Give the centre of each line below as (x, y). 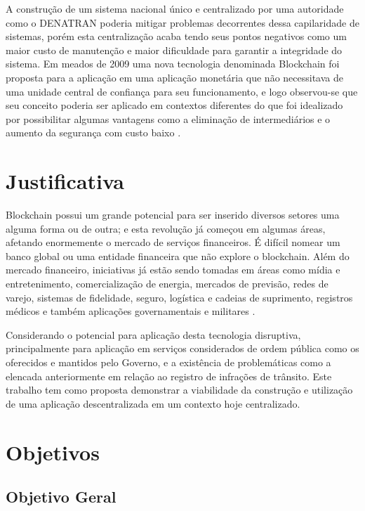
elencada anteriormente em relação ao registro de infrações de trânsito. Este (169, 376)
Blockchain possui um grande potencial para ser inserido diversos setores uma (173, 215)
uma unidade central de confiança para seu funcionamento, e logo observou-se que (182, 91)
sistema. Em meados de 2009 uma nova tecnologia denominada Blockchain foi (173, 64)
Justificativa (65, 181)
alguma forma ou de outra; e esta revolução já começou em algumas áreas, (166, 228)
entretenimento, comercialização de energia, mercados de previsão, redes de (167, 284)
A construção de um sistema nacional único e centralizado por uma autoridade (175, 8)
